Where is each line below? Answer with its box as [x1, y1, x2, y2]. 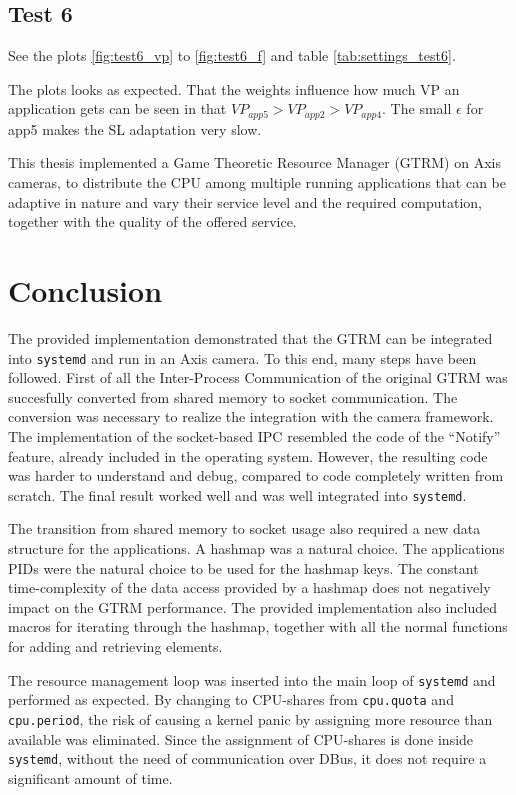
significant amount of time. [8, 767, 173, 788]
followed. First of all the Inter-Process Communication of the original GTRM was [8, 367, 508, 388]
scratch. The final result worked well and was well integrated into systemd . [8, 484, 467, 505]
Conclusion [8, 270, 163, 310]
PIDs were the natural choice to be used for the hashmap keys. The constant [8, 557, 479, 578]
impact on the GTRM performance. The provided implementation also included [8, 596, 497, 617]
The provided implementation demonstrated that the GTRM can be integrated [8, 327, 493, 348]
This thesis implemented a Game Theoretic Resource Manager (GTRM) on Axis [8, 152, 501, 173]
